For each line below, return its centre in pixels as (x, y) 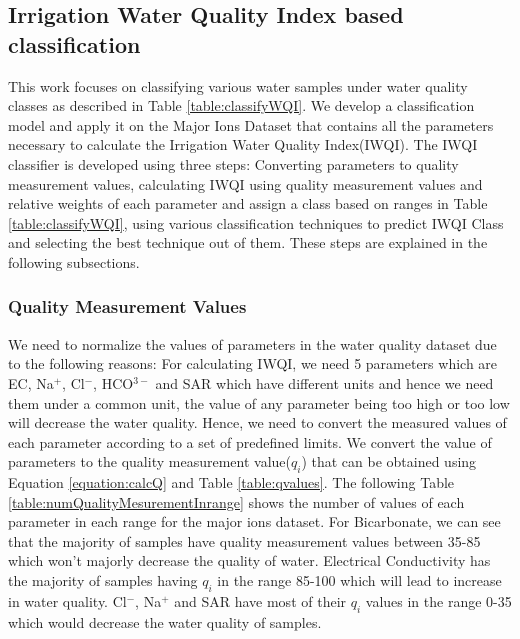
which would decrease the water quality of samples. (165, 621)
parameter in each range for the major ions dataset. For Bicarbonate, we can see (254, 521)
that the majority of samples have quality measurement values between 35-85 (244, 540)
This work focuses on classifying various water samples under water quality (238, 85)
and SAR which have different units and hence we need (324, 382)
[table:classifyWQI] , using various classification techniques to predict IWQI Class (256, 222)
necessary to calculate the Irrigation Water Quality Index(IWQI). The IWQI (243, 144)
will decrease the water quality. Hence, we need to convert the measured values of (257, 422)
